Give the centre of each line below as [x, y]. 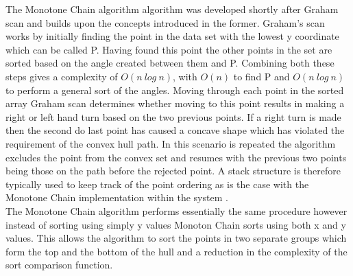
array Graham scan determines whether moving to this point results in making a [175, 103]
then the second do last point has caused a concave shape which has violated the [175, 130]
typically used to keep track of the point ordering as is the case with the [157, 184]
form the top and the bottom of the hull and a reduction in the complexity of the [176, 251]
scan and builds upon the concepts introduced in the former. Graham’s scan [165, 22]
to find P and [261, 76]
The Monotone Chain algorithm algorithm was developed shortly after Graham [172, 9]
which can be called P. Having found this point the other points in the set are [169, 49]
